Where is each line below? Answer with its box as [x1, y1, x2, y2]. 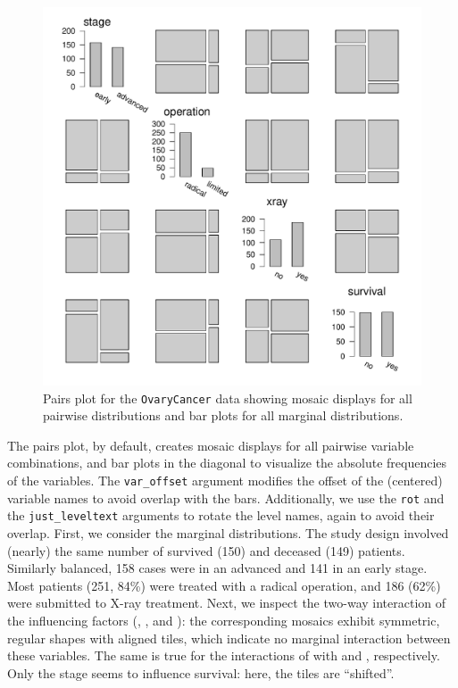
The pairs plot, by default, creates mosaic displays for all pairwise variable [7, 435, 414, 454]
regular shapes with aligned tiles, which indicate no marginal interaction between [7, 628, 451, 647]
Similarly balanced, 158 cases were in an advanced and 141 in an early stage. [7, 559, 428, 577]
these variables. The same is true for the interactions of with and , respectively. [7, 646, 440, 665]
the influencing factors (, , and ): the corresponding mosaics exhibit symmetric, [7, 610, 440, 629]
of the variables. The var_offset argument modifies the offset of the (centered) [7, 471, 443, 490]
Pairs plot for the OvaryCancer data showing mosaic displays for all [43, 388, 412, 407]
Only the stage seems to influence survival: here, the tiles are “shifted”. [7, 663, 395, 682]
